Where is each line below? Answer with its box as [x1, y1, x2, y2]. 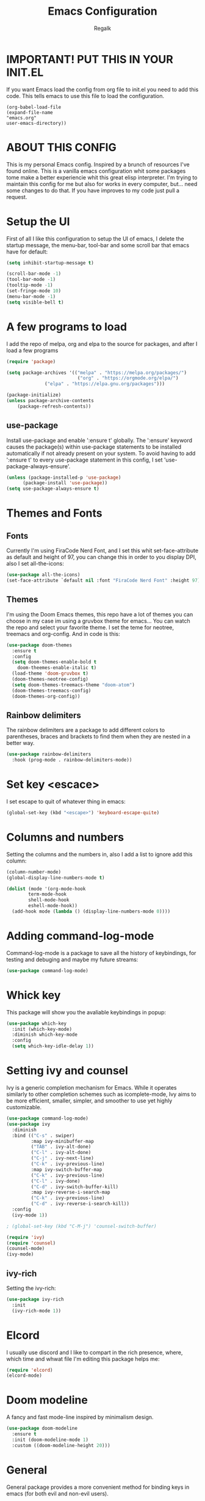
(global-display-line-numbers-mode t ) [6, 874, 105, 881]
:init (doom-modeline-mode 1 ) [12, 1437, 88, 1443]
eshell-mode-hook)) [28, 903, 78, 909]
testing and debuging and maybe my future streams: [6, 956, 138, 963]
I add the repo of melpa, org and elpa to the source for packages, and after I [6, 340, 198, 347]
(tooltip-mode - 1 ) [6, 282, 53, 288]
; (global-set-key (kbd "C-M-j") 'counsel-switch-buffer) [6, 1223, 157, 1229]
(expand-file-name [6, 109, 53, 116]
